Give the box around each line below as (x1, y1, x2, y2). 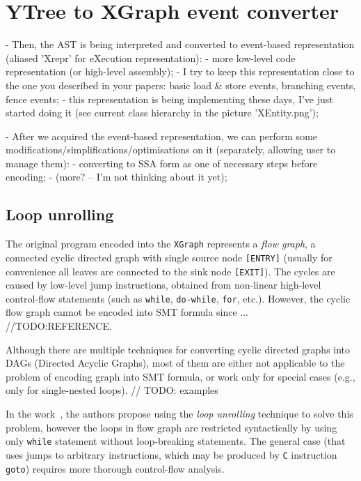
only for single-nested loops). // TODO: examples (6, 383, 218, 397)
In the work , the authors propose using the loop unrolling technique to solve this (6, 406, 353, 421)
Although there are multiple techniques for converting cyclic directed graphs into (6, 342, 351, 356)
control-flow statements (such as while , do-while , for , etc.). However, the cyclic (6, 291, 351, 305)
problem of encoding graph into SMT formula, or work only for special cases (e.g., (6, 369, 355, 383)
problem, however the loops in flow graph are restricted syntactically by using (6, 420, 337, 434)
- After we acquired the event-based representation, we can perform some (6, 128, 318, 143)
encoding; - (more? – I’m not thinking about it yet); (6, 169, 227, 184)
